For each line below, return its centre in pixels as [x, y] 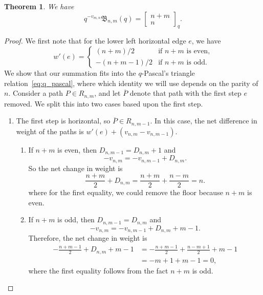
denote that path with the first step [185, 93]
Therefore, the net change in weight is [88, 238]
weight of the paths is [50, 131]
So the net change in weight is [75, 168]
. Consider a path [36, 93]
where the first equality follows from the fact [98, 270]
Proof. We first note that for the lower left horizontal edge [95, 41]
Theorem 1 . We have [39, 6]
